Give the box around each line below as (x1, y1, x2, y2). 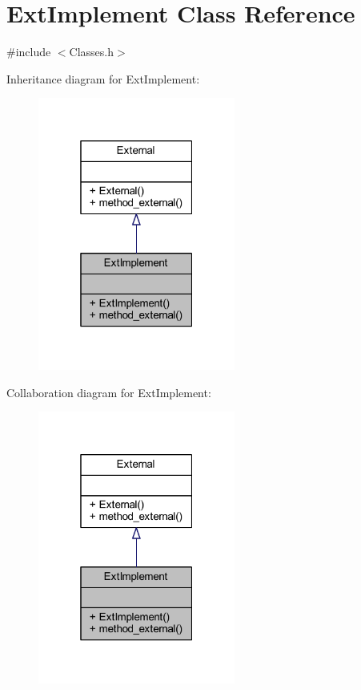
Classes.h (69, 43, 114, 60)
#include (6, 43, 51, 60)
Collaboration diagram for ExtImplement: (6, 384, 211, 400)
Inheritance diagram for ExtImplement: (6, 70, 200, 87)
